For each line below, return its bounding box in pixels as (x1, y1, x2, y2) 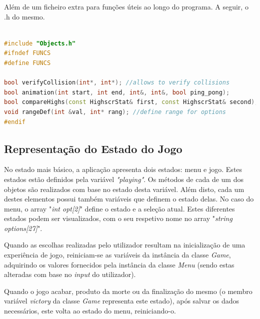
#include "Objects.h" (4, 39, 76, 47)
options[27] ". (4, 222, 42, 233)
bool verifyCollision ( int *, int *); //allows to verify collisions (4, 79, 230, 86)
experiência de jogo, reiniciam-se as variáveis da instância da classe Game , (4, 249, 231, 260)
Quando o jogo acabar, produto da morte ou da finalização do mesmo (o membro (4, 285, 252, 296)
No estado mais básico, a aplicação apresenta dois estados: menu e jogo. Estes (4, 164, 242, 174)
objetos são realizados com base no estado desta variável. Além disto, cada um (4, 183, 244, 194)
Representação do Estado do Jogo (4, 140, 182, 156)
